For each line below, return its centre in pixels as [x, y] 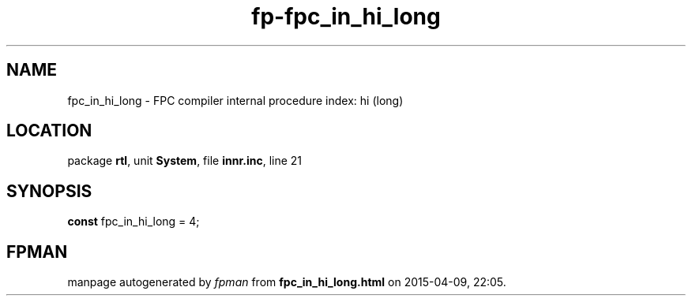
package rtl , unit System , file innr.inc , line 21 [185, 161]
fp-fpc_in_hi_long [346, 17]
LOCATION [49, 131]
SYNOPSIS [49, 191]
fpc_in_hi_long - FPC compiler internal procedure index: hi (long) [235, 100]
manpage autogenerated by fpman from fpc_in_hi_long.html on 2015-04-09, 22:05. [287, 282]
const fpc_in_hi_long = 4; [134, 222]
